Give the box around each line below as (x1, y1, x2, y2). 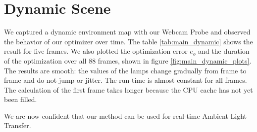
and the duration (198, 46, 250, 56)
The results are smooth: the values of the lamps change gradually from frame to (4, 65, 247, 75)
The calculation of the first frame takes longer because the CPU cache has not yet (4, 84, 253, 95)
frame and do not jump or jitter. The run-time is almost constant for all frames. (4, 75, 247, 85)
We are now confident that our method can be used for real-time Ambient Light (4, 110, 247, 121)
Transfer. (4, 120, 31, 131)
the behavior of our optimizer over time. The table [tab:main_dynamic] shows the (4, 36, 253, 46)
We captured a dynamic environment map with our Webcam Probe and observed (4, 27, 251, 37)
